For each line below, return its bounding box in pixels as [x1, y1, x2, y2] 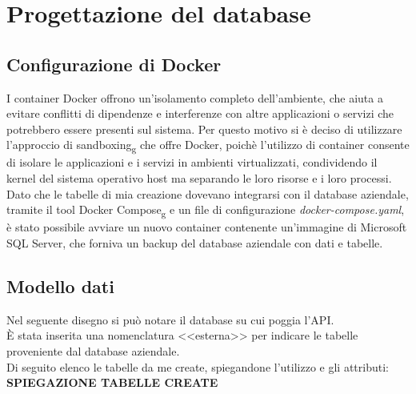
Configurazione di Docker [6, 51, 222, 76]
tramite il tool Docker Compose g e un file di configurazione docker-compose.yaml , [6, 201, 405, 220]
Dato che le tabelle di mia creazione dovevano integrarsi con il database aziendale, [6, 185, 409, 202]
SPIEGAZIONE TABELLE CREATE [6, 374, 218, 391]
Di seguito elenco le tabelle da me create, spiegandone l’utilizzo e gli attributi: [6, 358, 389, 375]
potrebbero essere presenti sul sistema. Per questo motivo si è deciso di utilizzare [6, 120, 402, 137]
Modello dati [6, 273, 114, 298]
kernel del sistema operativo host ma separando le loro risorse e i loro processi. [6, 170, 392, 187]
